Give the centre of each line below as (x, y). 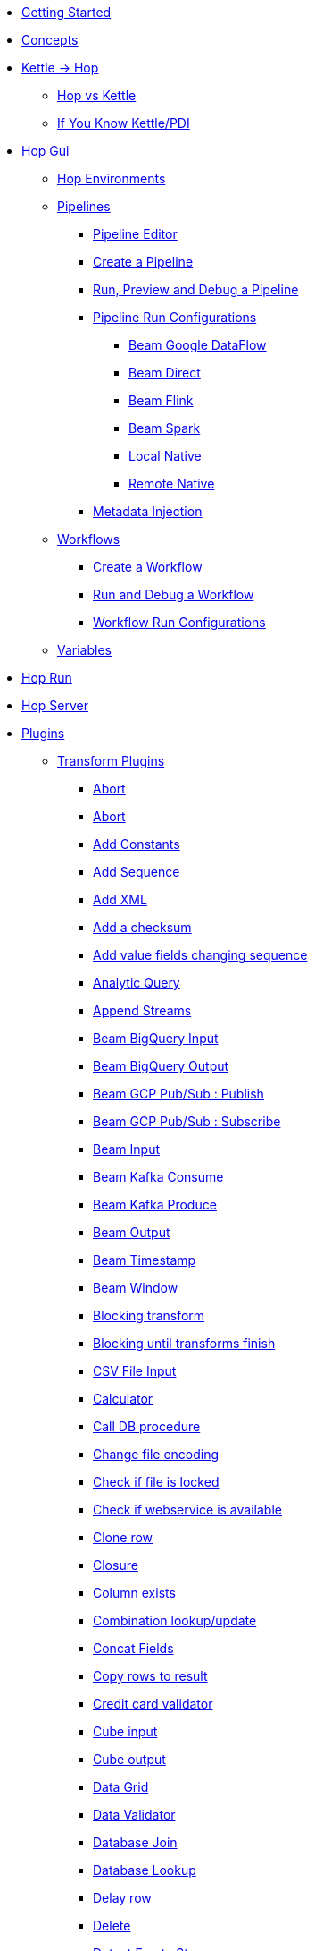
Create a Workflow (148, 567)
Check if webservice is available (187, 1510)
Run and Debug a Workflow (174, 594)
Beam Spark (165, 428)
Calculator (123, 1399)
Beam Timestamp (145, 1260)
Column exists (134, 1593)
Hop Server (55, 705)
